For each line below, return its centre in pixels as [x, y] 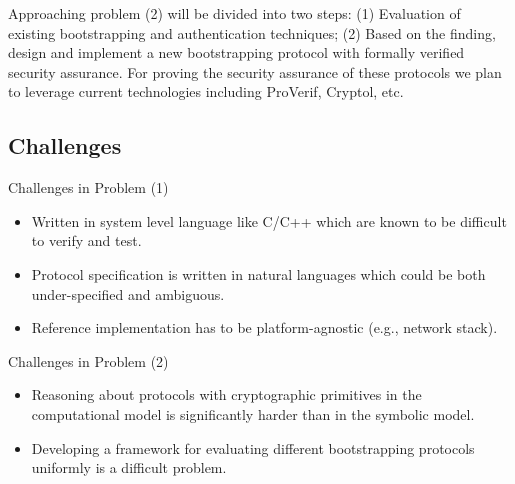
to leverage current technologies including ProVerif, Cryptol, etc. [206, 91]
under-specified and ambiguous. [128, 293]
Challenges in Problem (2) [88, 360]
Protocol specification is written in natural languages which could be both [258, 273]
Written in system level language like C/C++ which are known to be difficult [269, 220]
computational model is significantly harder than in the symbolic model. [253, 413]
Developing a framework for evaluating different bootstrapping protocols [253, 447]
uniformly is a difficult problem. [129, 467]
